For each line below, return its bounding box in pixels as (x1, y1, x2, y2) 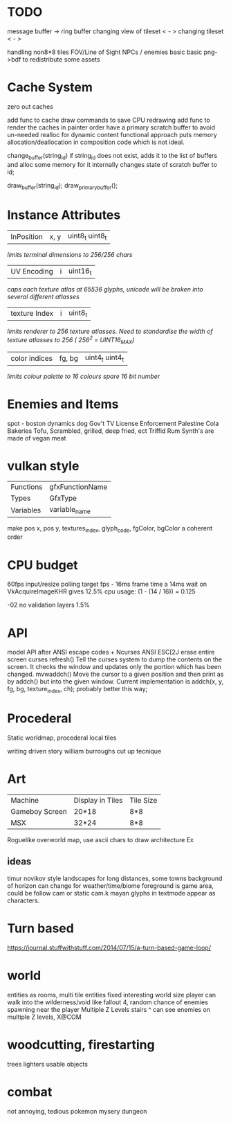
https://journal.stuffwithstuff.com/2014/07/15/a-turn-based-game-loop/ (7, 943, 211, 952)
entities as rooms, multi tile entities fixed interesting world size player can (7, 990, 216, 999)
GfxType (49, 493, 77, 503)
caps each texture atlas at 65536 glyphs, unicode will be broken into (7, 285, 203, 293)
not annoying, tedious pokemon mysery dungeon (7, 1107, 147, 1115)
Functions (10, 482, 43, 492)
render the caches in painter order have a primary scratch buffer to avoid (7, 123, 216, 132)
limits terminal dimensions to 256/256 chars (7, 250, 133, 258)
